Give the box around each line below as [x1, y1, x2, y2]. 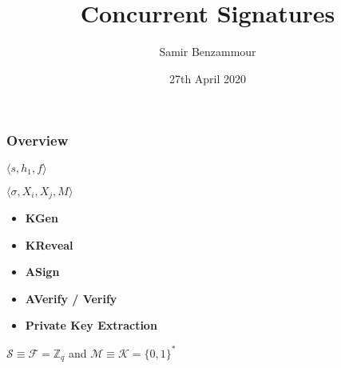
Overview [6, 130, 69, 150]
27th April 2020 [169, 70, 247, 86]
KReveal [25, 236, 73, 253]
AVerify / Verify [25, 290, 117, 306]
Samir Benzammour [159, 43, 256, 60]
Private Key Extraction [25, 317, 157, 334]
